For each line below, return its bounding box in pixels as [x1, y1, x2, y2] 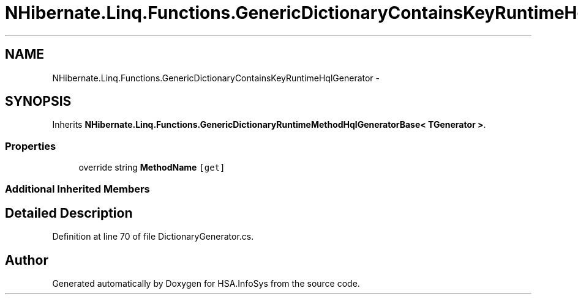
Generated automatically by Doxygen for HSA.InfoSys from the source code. [52, 278, 360, 289]
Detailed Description [5, 205, 133, 221]
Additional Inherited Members [5, 182, 150, 195]
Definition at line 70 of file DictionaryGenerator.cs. [52, 231, 254, 242]
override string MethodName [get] [78, 162, 225, 173]
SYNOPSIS [5, 94, 72, 109]
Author [5, 252, 48, 268]
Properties [5, 139, 56, 152]
